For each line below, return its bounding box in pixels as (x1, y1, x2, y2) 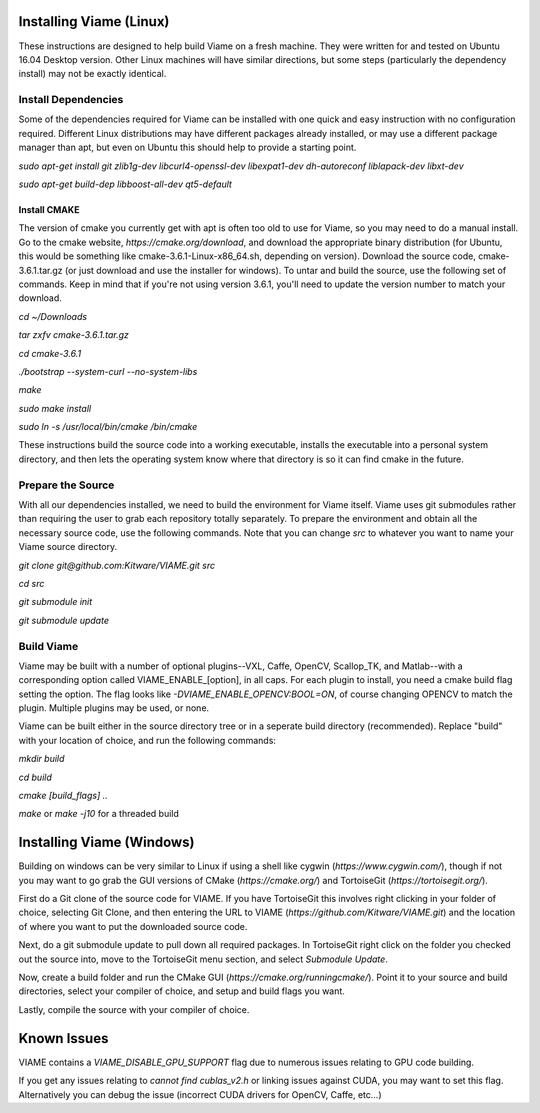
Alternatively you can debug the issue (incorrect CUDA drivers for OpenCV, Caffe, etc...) (18, 1088, 382, 1100)
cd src (18, 577, 45, 589)
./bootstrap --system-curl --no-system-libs (18, 365, 198, 377)
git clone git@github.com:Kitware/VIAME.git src (18, 559, 216, 571)
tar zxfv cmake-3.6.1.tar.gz (18, 329, 130, 341)
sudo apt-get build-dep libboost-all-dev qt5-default (18, 178, 232, 190)
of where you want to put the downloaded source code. (18, 920, 248, 932)
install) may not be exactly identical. (18, 68, 167, 80)
